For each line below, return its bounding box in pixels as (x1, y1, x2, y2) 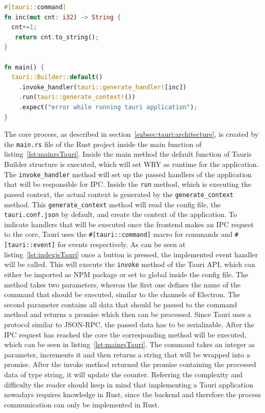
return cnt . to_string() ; (15, 33, 99, 41)
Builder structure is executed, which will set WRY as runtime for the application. (4, 158, 259, 169)
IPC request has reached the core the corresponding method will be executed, (4, 329, 247, 339)
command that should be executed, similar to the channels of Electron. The (4, 289, 241, 300)
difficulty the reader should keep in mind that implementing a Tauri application (4, 379, 253, 390)
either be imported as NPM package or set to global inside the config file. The (4, 269, 248, 279)
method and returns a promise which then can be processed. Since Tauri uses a (4, 309, 251, 320)
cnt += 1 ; (11, 23, 37, 31)
